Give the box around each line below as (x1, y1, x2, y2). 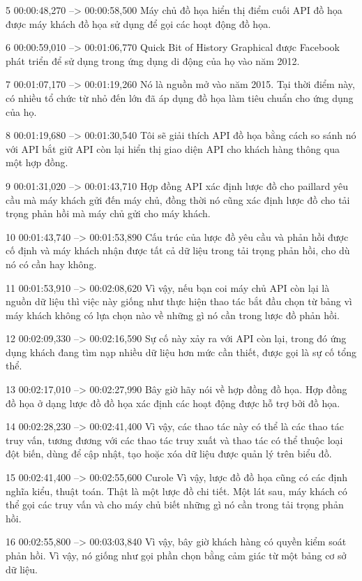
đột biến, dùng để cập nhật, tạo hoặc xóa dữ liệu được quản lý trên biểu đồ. (6, 446, 332, 461)
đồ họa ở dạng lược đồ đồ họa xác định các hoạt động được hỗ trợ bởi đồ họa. (6, 395, 340, 410)
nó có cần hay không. (6, 256, 97, 271)
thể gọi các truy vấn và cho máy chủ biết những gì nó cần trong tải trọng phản (6, 497, 344, 512)
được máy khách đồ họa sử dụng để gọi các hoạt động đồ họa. (6, 16, 271, 31)
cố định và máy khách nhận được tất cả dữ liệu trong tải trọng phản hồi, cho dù (6, 243, 350, 258)
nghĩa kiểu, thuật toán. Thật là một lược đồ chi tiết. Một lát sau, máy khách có (6, 483, 347, 498)
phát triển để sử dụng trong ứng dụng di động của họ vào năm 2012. (6, 53, 300, 68)
